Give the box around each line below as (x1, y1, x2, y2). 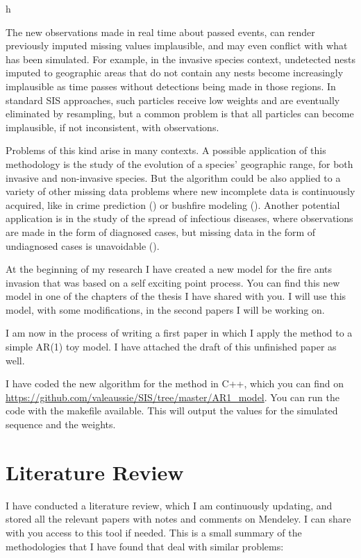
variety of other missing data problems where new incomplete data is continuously (6, 184, 355, 198)
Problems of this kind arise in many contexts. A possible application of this (6, 143, 326, 158)
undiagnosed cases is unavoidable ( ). (6, 238, 160, 253)
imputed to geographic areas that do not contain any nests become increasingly (6, 65, 344, 80)
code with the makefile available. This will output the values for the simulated (6, 403, 338, 418)
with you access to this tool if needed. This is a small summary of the (6, 525, 302, 539)
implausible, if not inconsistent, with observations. (6, 119, 219, 134)
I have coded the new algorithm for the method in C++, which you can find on (6, 376, 344, 391)
